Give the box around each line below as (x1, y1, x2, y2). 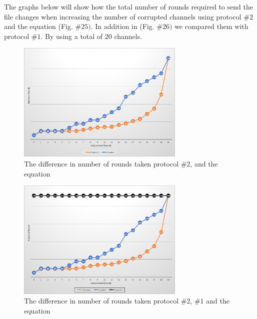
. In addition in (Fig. (90, 21, 154, 31)
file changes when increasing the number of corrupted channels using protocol (4, 11, 241, 21)
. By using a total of (40, 30, 103, 41)
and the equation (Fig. (4, 21, 73, 31)
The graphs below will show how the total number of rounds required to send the (4, 1, 253, 11)
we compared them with (174, 21, 248, 31)
